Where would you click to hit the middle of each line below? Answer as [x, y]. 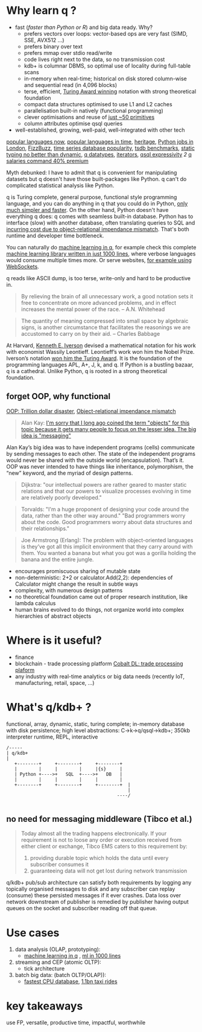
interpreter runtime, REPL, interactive [52, 737]
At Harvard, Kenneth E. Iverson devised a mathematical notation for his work [101, 345]
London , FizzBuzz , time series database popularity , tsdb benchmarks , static [100, 148]
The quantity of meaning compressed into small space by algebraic [105, 321]
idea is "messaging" [46, 435]
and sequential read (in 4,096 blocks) [71, 85]
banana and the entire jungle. [57, 559]
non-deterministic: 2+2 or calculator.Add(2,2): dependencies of [94, 577]
